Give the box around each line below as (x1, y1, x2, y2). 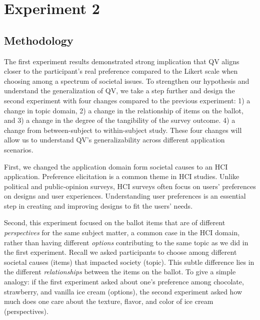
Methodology (4, 32, 73, 48)
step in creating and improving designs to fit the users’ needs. (4, 200, 193, 211)
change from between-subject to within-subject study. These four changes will (4, 124, 242, 135)
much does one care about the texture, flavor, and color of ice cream (4, 296, 213, 306)
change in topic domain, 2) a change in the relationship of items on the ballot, (4, 105, 243, 115)
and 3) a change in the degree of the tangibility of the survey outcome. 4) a (4, 115, 235, 125)
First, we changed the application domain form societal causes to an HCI (4, 161, 228, 172)
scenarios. (4, 144, 33, 154)
